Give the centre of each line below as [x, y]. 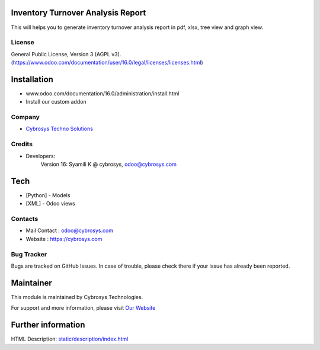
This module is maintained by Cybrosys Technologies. [77, 297]
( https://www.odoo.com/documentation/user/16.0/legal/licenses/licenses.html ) [107, 63]
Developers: [41, 156]
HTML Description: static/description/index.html [70, 339]
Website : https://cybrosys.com [64, 239]
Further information [48, 325]
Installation [32, 79]
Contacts [25, 219]
